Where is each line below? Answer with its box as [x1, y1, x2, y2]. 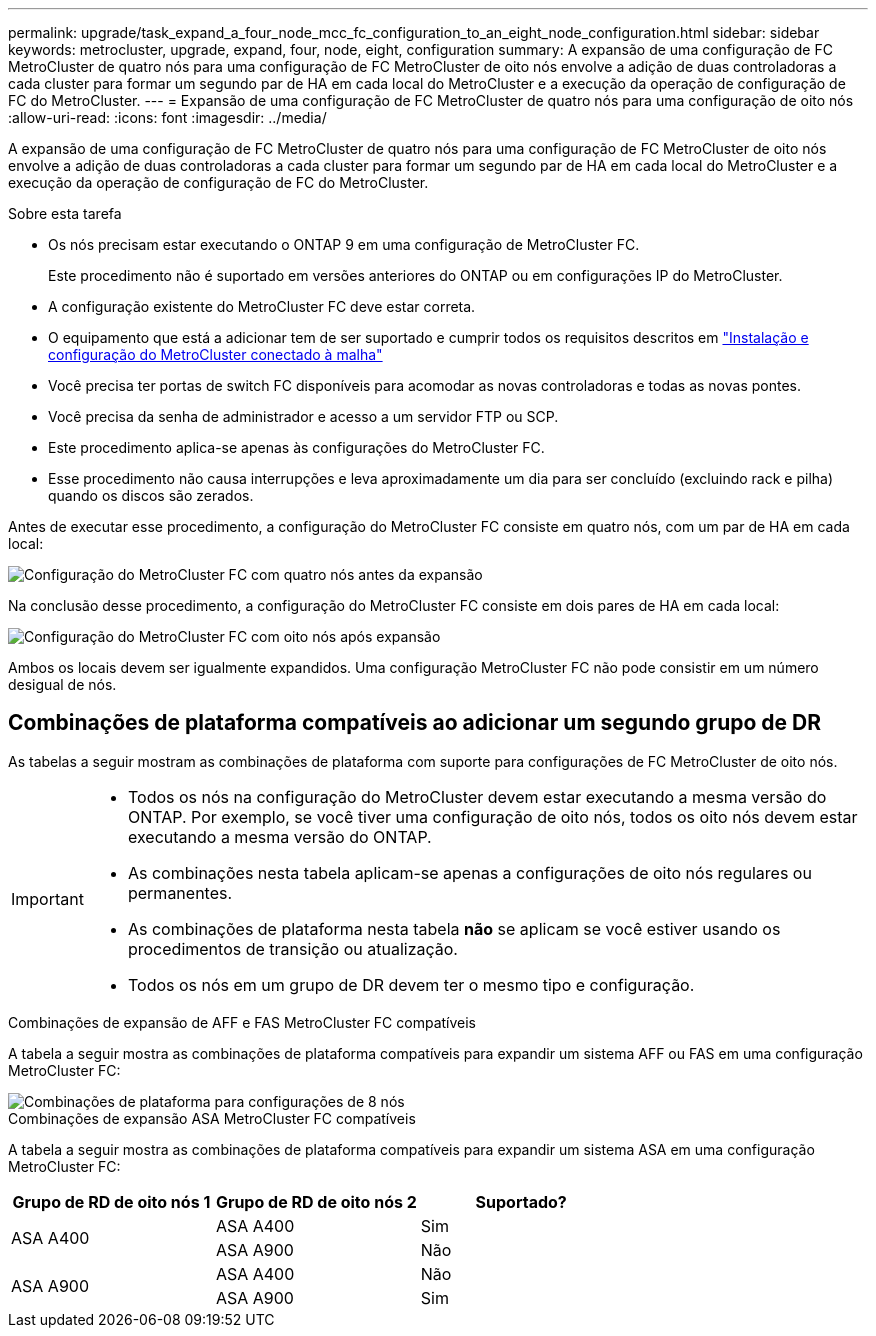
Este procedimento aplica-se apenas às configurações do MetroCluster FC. [48, 439, 545, 456]
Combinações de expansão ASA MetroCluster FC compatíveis [8, 1109, 416, 1127]
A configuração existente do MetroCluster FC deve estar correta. [48, 298, 476, 315]
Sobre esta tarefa [8, 205, 122, 222]
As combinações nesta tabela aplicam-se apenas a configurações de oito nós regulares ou [127, 862, 812, 883]
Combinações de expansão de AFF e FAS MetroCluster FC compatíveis [8, 1013, 477, 1031]
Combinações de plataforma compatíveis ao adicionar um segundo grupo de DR [8, 710, 821, 736]
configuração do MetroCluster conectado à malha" [48, 346, 383, 363]
